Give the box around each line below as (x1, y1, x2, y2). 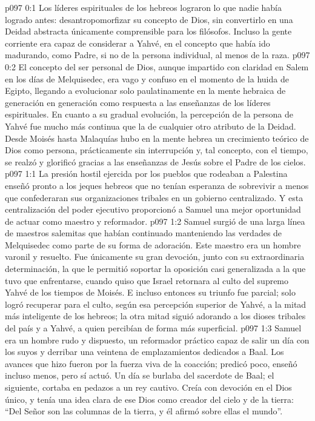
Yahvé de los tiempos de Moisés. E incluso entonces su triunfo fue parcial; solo (5, 286, 296, 299)
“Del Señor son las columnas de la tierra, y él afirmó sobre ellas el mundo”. (5, 405, 283, 417)
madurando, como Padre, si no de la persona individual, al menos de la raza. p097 (5, 48, 310, 61)
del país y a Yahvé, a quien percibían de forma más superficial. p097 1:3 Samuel (5, 322, 302, 334)
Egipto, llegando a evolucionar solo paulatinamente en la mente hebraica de (5, 84, 286, 97)
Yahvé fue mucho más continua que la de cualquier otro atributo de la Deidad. (5, 119, 296, 132)
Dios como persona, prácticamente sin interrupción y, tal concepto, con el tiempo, (5, 144, 308, 156)
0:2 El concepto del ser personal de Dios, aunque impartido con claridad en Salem (5, 60, 309, 73)
